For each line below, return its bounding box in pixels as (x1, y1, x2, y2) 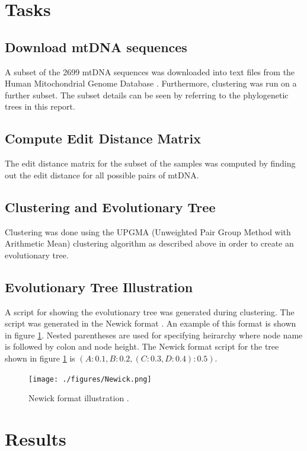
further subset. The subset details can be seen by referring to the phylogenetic (5, 88, 289, 101)
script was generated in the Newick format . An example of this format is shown (5, 317, 296, 330)
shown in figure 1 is (5, 351, 75, 364)
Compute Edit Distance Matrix (5, 129, 202, 148)
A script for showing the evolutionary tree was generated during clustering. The (5, 305, 295, 318)
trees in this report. (5, 100, 75, 113)
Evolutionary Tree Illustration (5, 277, 193, 296)
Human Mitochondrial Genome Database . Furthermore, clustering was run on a (5, 77, 297, 89)
